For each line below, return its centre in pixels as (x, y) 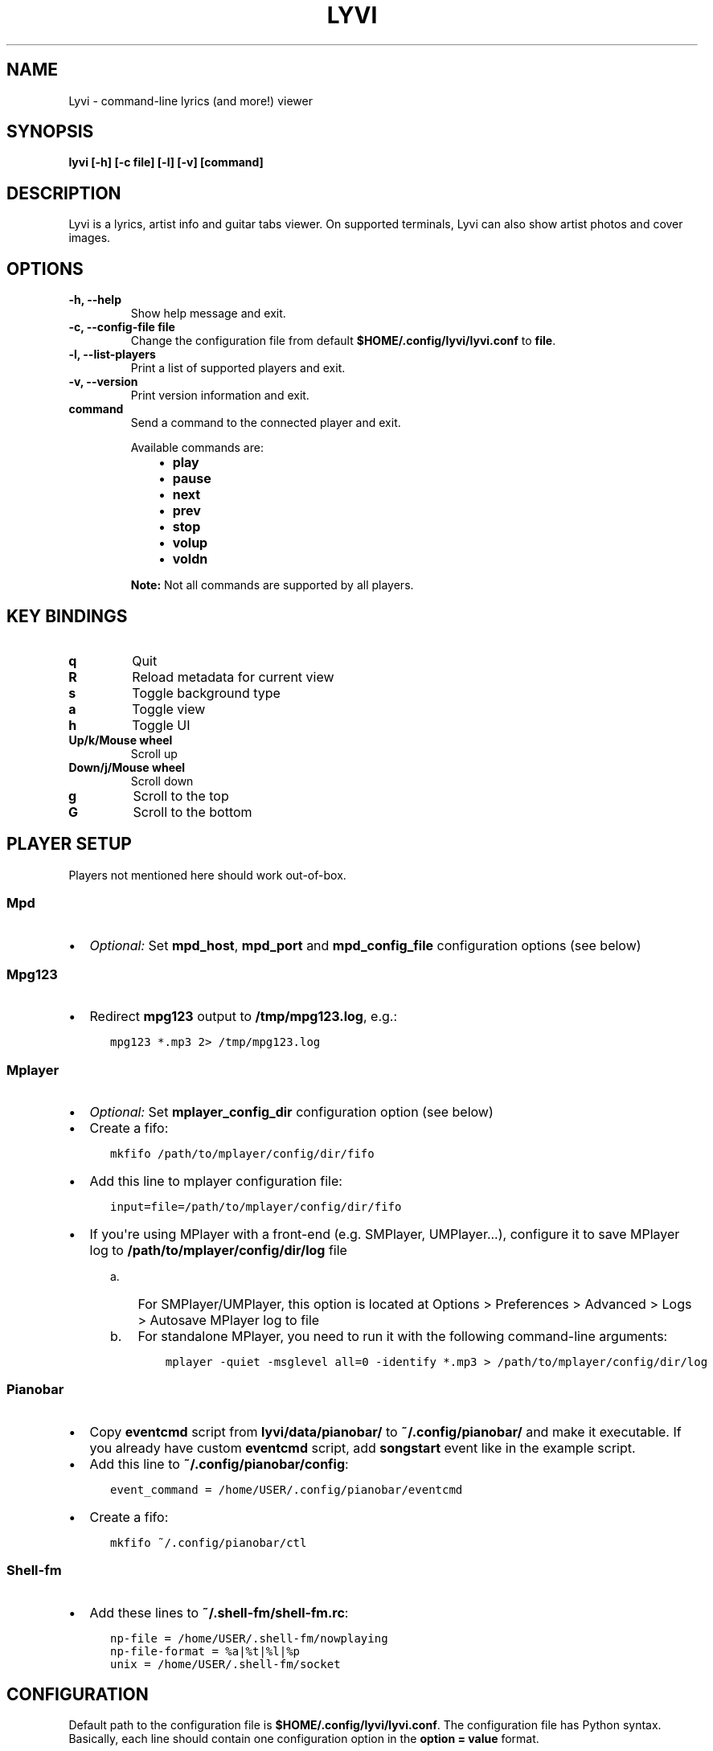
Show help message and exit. (208, 314)
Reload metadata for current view (233, 677)
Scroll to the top (181, 796)
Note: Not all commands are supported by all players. (272, 585)
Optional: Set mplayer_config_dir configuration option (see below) (291, 1112)
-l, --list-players (112, 355)
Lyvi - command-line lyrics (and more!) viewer (191, 100)
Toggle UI (161, 725)
